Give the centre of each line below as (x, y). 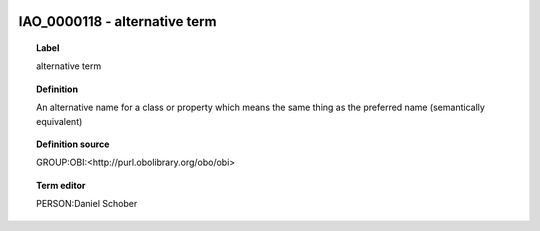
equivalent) (59, 121)
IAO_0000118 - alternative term (117, 21)
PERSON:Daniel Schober (87, 204)
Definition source (73, 144)
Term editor (61, 185)
